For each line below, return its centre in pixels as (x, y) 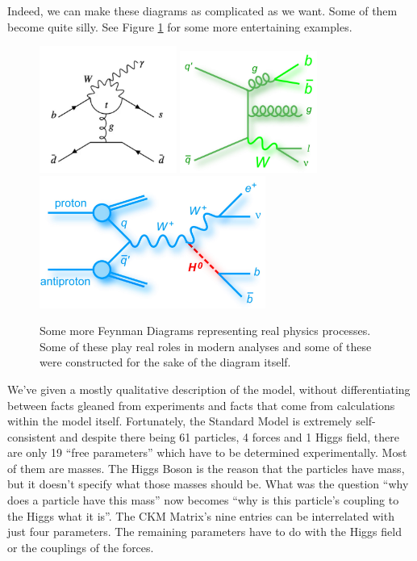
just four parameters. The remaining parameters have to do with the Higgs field (204, 532)
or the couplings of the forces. (81, 547)
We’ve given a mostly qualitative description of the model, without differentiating (209, 389)
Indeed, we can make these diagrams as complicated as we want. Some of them (202, 10)
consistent (32, 436)
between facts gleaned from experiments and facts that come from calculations (201, 405)
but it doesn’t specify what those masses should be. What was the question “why (208, 484)
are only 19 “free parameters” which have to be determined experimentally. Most (207, 452)
